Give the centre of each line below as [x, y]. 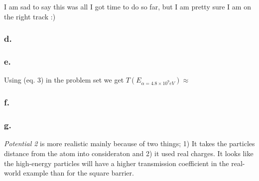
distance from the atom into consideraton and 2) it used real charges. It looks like [129, 153]
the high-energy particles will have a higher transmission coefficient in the [117, 163]
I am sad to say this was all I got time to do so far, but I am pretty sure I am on [128, 6]
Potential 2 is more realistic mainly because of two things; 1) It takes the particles [129, 143]
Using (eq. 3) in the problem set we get [64, 80]
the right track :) [30, 16]
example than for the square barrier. [78, 173]
